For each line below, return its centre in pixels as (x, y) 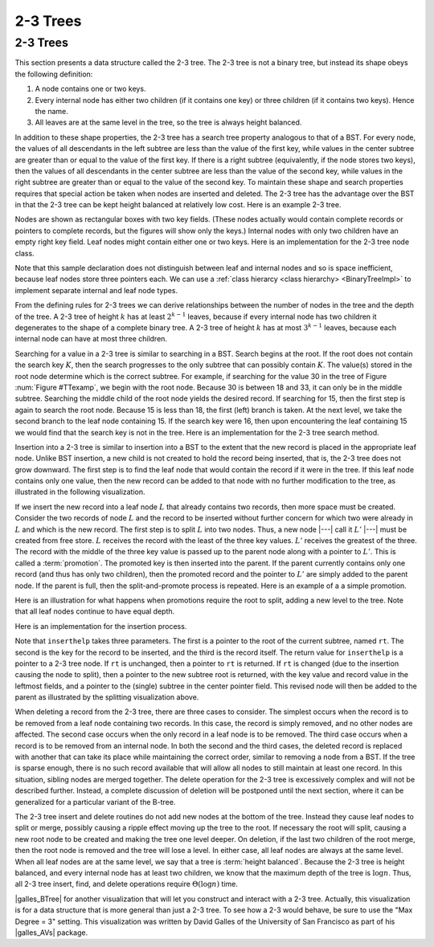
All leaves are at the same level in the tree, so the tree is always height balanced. (168, 122)
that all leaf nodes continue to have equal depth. (95, 611)
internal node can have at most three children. (91, 339)
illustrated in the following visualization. (80, 492)
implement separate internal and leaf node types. (96, 290)
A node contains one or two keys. (90, 89)
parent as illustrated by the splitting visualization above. (107, 697)
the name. (51, 111)
